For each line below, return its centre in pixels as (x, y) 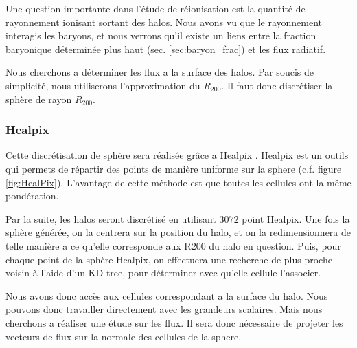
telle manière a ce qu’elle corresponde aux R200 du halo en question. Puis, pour (173, 245)
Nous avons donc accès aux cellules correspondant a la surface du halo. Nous (167, 295)
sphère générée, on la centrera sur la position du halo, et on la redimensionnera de (178, 232)
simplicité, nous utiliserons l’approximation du (103, 85)
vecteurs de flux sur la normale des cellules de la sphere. (124, 336)
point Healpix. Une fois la (296, 218)
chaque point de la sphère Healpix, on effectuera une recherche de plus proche (169, 259)
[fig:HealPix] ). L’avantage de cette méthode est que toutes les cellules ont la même (178, 182)
